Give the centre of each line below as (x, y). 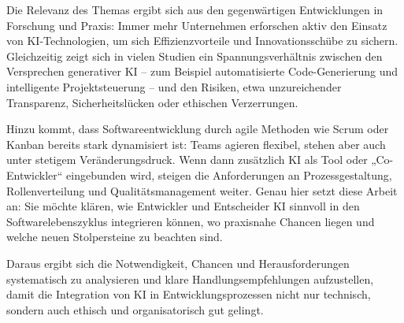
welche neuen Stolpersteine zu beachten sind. (115, 237)
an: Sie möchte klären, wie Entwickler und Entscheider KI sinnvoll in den (183, 206)
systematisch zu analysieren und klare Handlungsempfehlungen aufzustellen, (190, 278)
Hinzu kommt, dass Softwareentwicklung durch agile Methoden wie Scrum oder (198, 129)
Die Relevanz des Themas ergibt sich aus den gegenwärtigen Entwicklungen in (195, 9)
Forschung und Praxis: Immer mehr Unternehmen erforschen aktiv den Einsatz (197, 25)
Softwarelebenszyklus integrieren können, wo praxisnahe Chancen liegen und (191, 221)
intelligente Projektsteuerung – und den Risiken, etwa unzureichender (174, 86)
